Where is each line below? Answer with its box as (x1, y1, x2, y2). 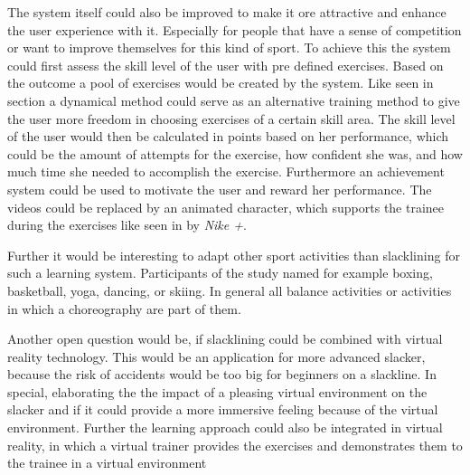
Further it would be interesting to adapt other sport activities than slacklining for (7, 245, 460, 264)
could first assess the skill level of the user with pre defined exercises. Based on (7, 55, 444, 74)
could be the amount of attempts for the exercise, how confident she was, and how (7, 144, 463, 163)
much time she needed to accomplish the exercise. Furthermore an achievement (7, 162, 445, 181)
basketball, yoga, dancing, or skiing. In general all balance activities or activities (7, 280, 452, 299)
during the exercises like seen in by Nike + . (7, 215, 247, 234)
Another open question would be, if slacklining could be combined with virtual (7, 329, 443, 348)
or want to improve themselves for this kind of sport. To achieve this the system (7, 38, 451, 57)
